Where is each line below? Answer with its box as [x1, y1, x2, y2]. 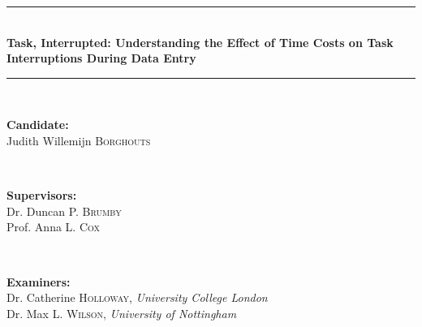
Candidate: [6, 116, 69, 133]
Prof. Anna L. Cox [6, 218, 101, 235]
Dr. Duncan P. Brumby [6, 202, 122, 219]
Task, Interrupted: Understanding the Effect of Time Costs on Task [6, 33, 394, 50]
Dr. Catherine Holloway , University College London [6, 289, 268, 306]
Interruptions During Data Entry [6, 49, 196, 67]
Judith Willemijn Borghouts [6, 131, 151, 148]
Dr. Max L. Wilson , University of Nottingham [6, 304, 237, 321]
